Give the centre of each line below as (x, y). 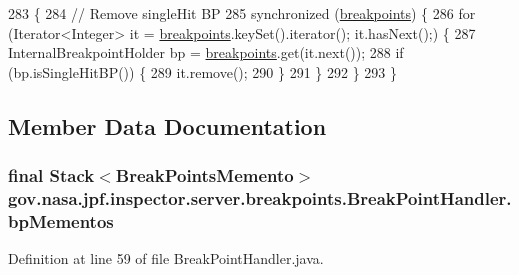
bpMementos (61, 220)
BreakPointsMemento (204, 175)
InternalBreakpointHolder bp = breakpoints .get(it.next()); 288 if (206, 52)
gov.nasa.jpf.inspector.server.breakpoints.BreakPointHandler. (260, 198)
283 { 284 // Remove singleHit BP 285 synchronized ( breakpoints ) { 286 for (242, 13)
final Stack (51, 175)
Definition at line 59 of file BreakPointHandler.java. (166, 258)
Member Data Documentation (167, 125)
